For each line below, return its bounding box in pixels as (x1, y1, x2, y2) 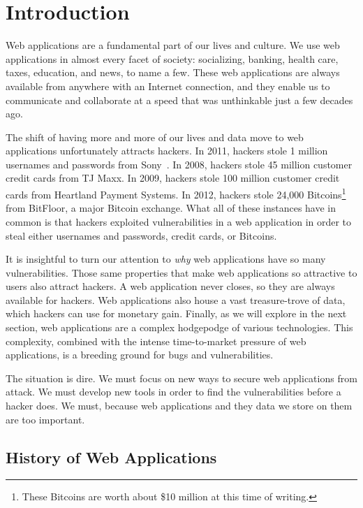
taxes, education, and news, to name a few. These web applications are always (6, 65, 340, 80)
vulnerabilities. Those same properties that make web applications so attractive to (6, 265, 357, 280)
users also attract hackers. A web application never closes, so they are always (6, 279, 335, 293)
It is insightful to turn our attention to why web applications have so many (6, 252, 326, 266)
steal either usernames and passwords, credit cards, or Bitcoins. (6, 228, 277, 242)
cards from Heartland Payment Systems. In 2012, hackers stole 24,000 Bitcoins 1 (6, 185, 346, 201)
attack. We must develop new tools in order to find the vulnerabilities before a (6, 384, 341, 399)
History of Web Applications (6, 446, 217, 467)
